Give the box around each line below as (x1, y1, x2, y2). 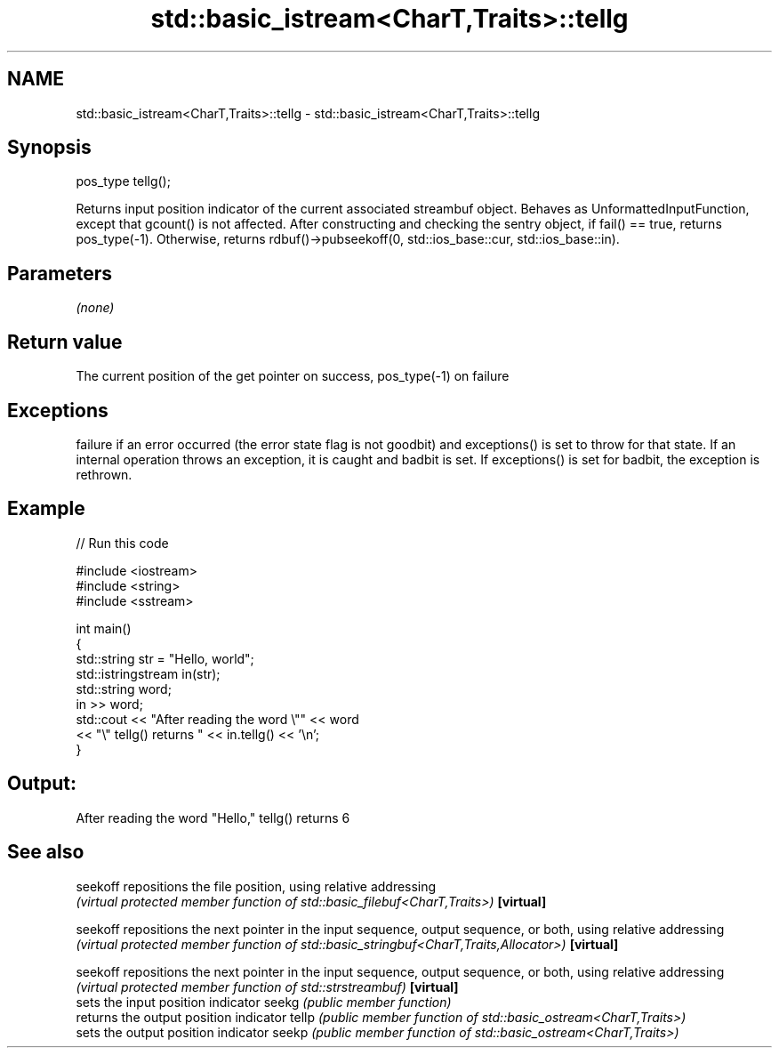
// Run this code (76, 535, 169, 551)
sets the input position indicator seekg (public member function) (76, 994, 452, 1010)
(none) (76, 300, 115, 316)
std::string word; (76, 681, 172, 697)
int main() (76, 620, 132, 636)
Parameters (7, 262, 112, 285)
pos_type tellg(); (76, 173, 171, 189)
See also (7, 841, 84, 864)
